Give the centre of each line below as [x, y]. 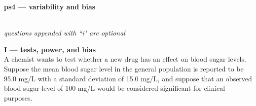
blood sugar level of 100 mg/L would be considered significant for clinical [115, 88]
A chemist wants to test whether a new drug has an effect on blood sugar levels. [125, 59]
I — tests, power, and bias [50, 49]
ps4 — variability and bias [50, 6]
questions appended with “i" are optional [65, 33]
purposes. [18, 97]
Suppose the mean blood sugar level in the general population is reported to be [124, 68]
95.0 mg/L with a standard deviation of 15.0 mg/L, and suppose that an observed [128, 78]
